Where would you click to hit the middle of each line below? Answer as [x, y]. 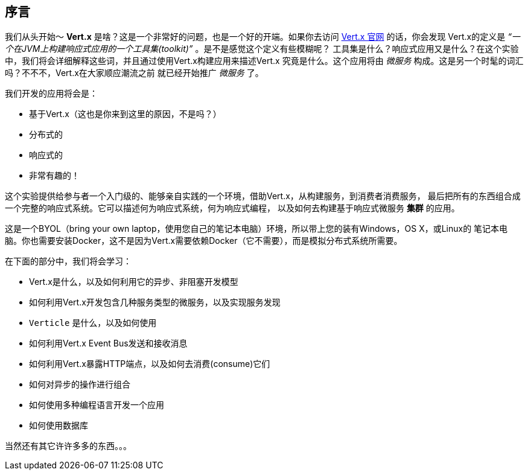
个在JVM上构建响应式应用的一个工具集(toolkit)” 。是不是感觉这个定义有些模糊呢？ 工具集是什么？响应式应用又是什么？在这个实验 [262, 49]
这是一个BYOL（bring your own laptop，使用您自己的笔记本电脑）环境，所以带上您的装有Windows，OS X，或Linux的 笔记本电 [256, 229]
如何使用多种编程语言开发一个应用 [97, 405]
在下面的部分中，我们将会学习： [68, 261]
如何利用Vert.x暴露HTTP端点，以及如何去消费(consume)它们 [150, 364]
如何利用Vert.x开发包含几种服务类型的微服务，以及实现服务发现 [155, 302]
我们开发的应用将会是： [51, 94]
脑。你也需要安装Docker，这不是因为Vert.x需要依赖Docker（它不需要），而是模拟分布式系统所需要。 [204, 241]
